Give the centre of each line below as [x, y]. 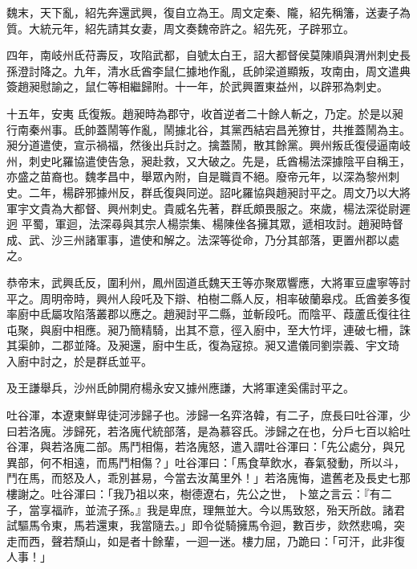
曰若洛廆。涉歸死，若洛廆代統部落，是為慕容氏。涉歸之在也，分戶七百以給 [203, 430]
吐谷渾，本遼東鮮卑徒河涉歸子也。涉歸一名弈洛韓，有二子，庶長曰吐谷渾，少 [208, 415]
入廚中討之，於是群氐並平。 [79, 360]
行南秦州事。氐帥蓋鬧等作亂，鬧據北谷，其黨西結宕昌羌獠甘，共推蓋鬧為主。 [208, 129]
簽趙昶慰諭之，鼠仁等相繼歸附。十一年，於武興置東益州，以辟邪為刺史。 [197, 86]
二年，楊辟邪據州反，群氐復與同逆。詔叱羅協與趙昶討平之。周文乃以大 [214, 192]
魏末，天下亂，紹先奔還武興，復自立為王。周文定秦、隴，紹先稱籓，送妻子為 [208, 12]
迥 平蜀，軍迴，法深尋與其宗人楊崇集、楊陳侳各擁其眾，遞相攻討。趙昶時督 [205, 224]
